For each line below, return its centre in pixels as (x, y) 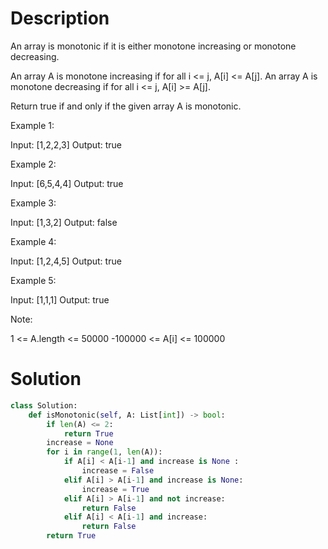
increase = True (115, 489)
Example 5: (33, 280)
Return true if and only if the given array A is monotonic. (126, 106)
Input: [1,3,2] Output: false (64, 222)
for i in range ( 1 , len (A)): (104, 452)
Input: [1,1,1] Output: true (60, 299)
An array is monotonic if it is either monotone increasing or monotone (153, 46)
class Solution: (44, 405)
